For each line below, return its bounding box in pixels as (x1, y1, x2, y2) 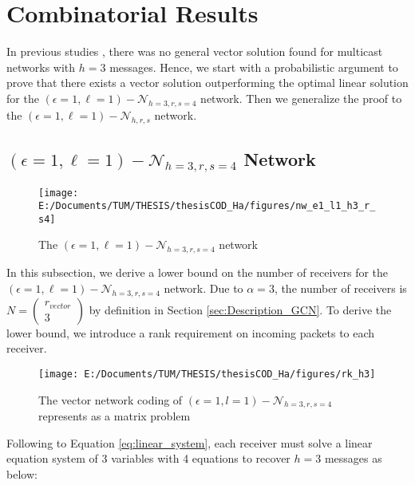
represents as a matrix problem (38, 408, 191, 424)
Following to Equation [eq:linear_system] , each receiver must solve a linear (6, 434, 373, 451)
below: (6, 466, 38, 483)
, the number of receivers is (274, 279, 407, 296)
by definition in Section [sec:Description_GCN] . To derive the (89, 301, 392, 317)
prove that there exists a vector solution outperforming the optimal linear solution (6, 74, 409, 91)
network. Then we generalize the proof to (200, 89, 402, 106)
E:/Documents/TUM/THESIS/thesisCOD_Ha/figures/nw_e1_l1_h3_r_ (38, 200, 376, 212)
